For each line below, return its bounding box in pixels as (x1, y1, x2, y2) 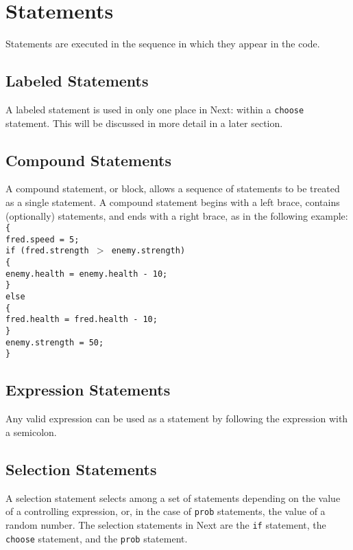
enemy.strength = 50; (5, 337, 104, 347)
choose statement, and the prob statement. (5, 531, 188, 545)
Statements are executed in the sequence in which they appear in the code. (5, 36, 320, 51)
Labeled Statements (5, 70, 149, 91)
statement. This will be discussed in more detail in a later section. (5, 115, 283, 130)
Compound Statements (5, 149, 171, 170)
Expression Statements (5, 379, 171, 400)
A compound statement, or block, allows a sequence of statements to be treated (5, 181, 340, 196)
